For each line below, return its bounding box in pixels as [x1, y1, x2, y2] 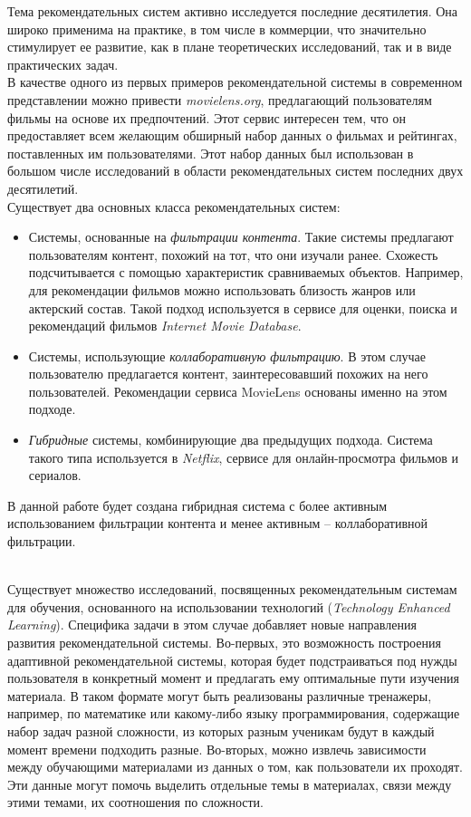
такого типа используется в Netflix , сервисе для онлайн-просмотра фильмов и [28, 447, 459, 466]
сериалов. [28, 466, 82, 485]
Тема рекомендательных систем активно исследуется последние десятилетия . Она [7, 2, 458, 20]
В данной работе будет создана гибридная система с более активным [7, 495, 388, 514]
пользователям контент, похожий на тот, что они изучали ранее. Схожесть [28, 245, 438, 264]
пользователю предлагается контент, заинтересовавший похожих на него [28, 364, 428, 383]
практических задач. [7, 54, 119, 73]
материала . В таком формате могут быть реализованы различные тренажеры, [7, 686, 432, 705]
